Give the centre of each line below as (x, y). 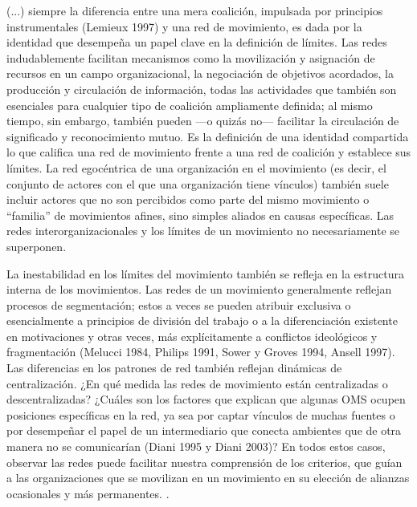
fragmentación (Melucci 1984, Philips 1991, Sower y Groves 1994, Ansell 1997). (201, 352)
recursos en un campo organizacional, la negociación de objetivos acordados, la (200, 73)
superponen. (37, 246)
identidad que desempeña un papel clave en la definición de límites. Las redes (197, 42)
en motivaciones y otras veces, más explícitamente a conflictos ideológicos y (192, 336)
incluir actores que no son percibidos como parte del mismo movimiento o (188, 199)
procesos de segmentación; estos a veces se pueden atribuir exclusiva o (179, 304)
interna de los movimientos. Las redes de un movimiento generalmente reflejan (199, 289)
